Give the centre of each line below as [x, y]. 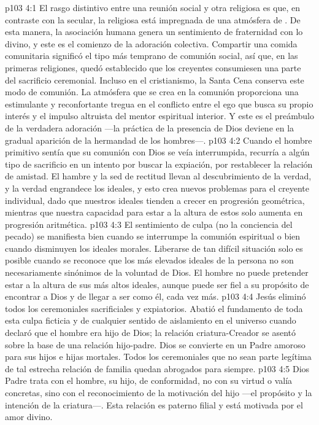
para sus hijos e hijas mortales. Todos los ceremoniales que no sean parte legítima [158, 357]
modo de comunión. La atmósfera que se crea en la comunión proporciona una [152, 92]
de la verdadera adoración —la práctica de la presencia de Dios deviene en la [150, 127]
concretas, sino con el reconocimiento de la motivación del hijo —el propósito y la [159, 392]
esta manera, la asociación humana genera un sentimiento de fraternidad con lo [154, 32]
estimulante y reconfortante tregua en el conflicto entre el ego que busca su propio [159, 103]
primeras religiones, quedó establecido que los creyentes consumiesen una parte [153, 67]
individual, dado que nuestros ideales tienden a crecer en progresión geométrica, [155, 200]
